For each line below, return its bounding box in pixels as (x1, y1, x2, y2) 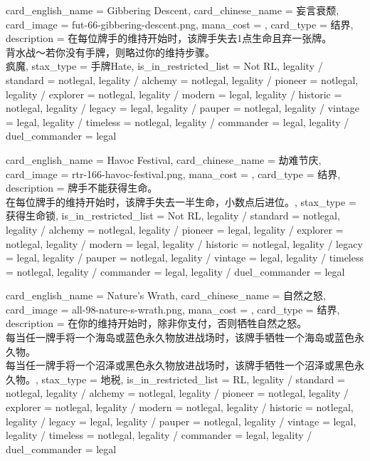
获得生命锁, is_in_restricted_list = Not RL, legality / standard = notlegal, (6, 208, 340, 223)
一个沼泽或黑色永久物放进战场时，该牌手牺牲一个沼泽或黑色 (75, 358, 354, 373)
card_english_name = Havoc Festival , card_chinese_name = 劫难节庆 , (6, 152, 322, 167)
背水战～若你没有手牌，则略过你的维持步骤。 (6, 44, 215, 59)
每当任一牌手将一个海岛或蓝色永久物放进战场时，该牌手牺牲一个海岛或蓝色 (6, 330, 354, 345)
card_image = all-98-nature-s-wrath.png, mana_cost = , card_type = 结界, (6, 301, 340, 316)
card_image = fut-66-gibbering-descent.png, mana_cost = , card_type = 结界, (6, 16, 354, 31)
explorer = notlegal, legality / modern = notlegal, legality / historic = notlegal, (6, 400, 354, 415)
